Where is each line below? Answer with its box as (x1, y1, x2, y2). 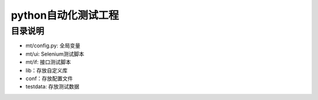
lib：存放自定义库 (25, 67, 68, 74)
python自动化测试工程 (11, 9, 119, 22)
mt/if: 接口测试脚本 (25, 58, 71, 65)
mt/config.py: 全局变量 (25, 42, 81, 49)
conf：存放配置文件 (25, 75, 73, 82)
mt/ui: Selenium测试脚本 (25, 50, 85, 57)
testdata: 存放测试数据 (25, 83, 79, 90)
